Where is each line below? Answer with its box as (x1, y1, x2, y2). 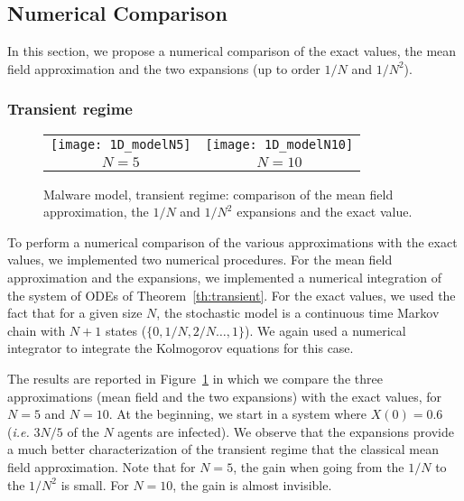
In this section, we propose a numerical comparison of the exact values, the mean (7, 42, 457, 60)
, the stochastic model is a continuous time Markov (156, 303, 440, 322)
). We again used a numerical (245, 320, 406, 339)
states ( (105, 320, 147, 339)
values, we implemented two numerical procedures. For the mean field (7, 250, 393, 269)
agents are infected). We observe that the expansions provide (117, 422, 454, 441)
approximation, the (43, 202, 149, 221)
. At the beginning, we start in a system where (108, 404, 367, 423)
